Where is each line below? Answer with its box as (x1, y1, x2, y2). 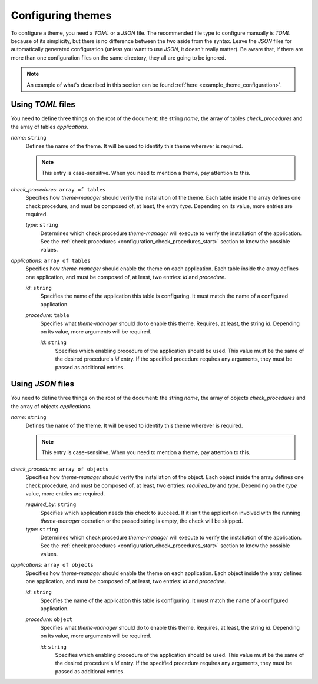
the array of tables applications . (11, 123, 88, 130)
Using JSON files (11, 379, 75, 389)
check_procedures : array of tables (11, 186, 106, 193)
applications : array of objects (11, 561, 94, 569)
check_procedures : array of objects (11, 465, 109, 472)
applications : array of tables (11, 257, 91, 264)
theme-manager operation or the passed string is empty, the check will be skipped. (40, 517, 243, 524)
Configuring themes (11, 9, 112, 22)
